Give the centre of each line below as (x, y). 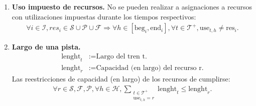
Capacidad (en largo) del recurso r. (150, 68)
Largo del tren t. (121, 56)
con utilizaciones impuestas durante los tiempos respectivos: (104, 16)
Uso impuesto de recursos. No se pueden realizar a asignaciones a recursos (132, 6)
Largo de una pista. (46, 47)
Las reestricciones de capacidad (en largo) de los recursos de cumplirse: (121, 79)
